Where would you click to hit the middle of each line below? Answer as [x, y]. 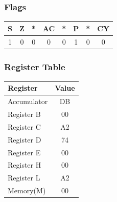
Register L [24, 178]
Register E [24, 152]
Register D [25, 139]
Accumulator [28, 101]
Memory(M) [27, 190]
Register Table [35, 66]
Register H [25, 165]
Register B [24, 114]
